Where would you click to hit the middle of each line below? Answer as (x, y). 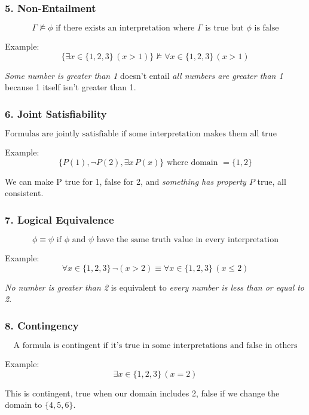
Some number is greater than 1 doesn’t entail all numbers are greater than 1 (144, 75)
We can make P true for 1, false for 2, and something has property (126, 181)
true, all (272, 181)
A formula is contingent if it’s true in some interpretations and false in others (155, 346)
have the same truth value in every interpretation (187, 240)
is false (267, 28)
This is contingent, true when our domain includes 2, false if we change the (142, 393)
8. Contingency (42, 325)
